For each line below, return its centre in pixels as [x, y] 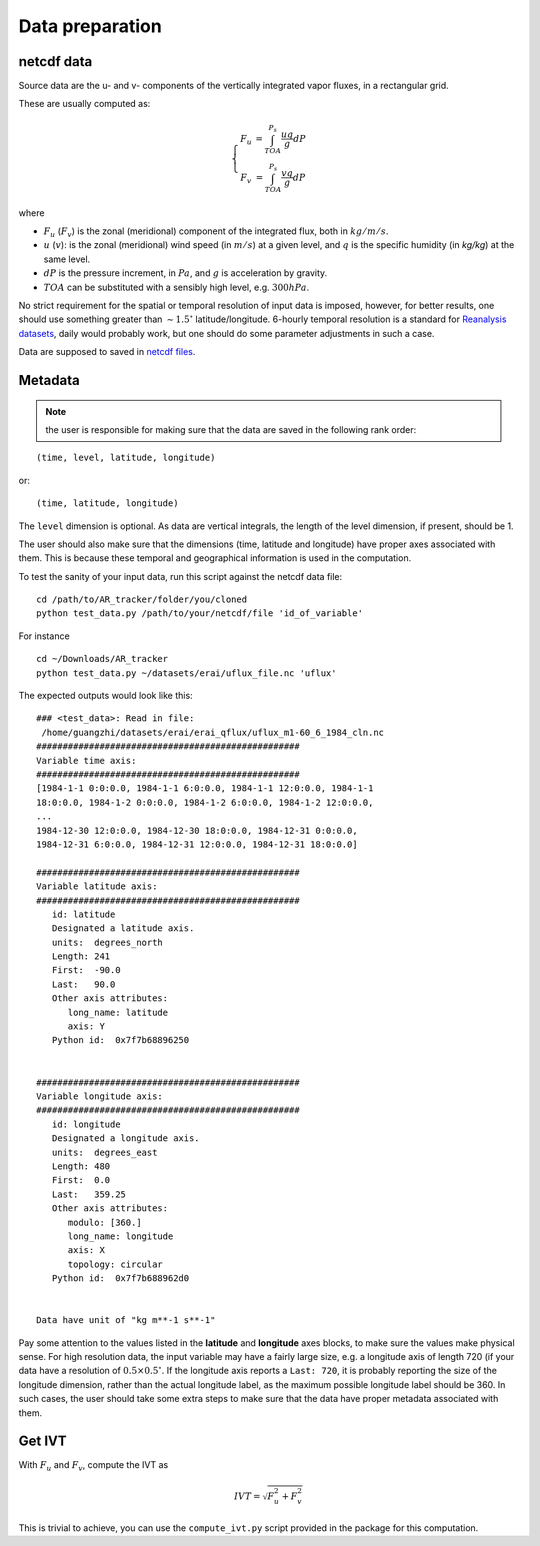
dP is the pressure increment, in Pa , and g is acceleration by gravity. [185, 273]
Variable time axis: [86, 760]
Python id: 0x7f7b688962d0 [120, 1278]
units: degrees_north [107, 942]
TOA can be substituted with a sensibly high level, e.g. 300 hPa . [176, 287]
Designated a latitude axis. [123, 928]
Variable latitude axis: [97, 886]
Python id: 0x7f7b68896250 [120, 1040]
